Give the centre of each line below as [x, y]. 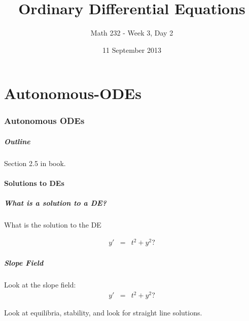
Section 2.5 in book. [35, 163]
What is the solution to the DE [53, 225]
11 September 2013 [132, 50]
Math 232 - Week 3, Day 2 [132, 33]
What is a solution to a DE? [55, 203]
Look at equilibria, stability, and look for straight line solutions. [103, 313]
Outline [17, 141]
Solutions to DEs [34, 183]
